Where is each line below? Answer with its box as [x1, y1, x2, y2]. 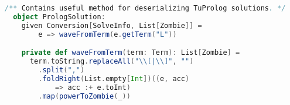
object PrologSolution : [13, 12, 105, 21]
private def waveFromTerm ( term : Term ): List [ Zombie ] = [21, 48, 240, 57]
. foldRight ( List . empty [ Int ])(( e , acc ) [38, 74, 190, 83]
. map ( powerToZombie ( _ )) [38, 92, 131, 100]
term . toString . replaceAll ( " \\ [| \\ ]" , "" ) [29, 57, 194, 66]
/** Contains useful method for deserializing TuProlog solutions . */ [5, 4, 286, 12]
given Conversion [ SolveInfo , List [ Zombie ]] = [21, 21, 202, 30]
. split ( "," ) [38, 65, 85, 74]
